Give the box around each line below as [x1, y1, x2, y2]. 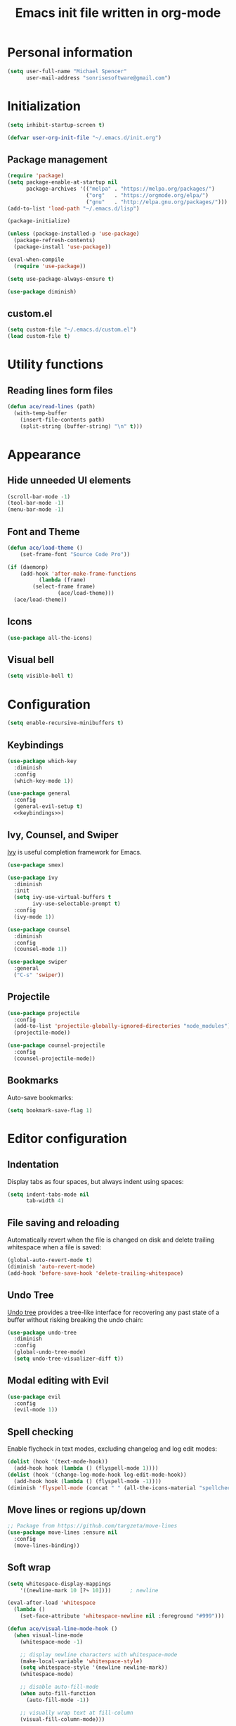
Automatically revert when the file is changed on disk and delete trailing [7, 1235, 215, 1244]
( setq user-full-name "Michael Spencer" [7, 68, 128, 75]
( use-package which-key [7, 757, 77, 764]
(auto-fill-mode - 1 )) [25, 1696, 90, 1703]
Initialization [7, 98, 81, 114]
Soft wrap [7, 1561, 51, 1574]
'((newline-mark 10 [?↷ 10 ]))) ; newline [20, 1587, 159, 1594]
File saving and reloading [7, 1216, 119, 1229]
